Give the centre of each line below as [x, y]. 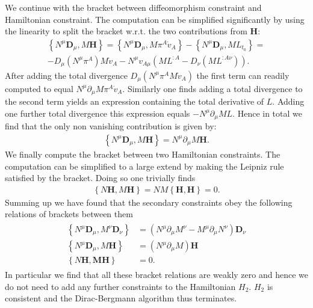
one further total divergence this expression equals [98, 113]
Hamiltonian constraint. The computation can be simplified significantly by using [155, 19]
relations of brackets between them [69, 214]
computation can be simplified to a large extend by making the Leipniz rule [144, 166]
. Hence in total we [267, 113]
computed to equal [39, 88]
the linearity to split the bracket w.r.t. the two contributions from [126, 31]
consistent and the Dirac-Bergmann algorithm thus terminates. [121, 298]
